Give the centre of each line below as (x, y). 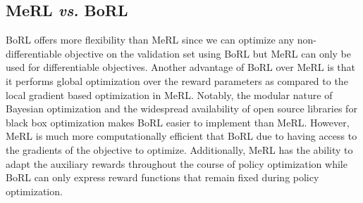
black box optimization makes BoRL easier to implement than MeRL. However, (178, 122)
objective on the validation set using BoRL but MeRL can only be (208, 53)
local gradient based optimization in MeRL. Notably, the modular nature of (169, 94)
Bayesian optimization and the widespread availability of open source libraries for (181, 109)
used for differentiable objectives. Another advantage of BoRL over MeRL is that (181, 67)
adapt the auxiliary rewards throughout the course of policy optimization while (177, 163)
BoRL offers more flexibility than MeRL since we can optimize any (150, 40)
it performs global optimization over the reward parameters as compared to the (177, 80)
